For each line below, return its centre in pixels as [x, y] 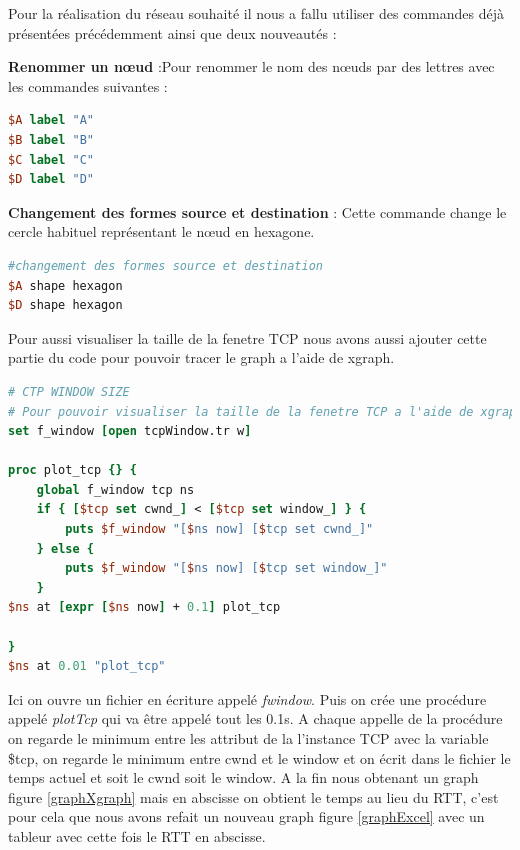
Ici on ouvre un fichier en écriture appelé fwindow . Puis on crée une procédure [247, 698]
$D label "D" [51, 179]
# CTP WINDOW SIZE [69, 391]
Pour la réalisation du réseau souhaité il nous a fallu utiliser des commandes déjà [256, 13]
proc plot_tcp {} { [72, 470]
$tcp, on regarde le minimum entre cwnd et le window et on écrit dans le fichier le [259, 757]
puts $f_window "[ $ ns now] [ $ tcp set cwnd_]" [219, 529]
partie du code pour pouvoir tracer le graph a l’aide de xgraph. [201, 357]
